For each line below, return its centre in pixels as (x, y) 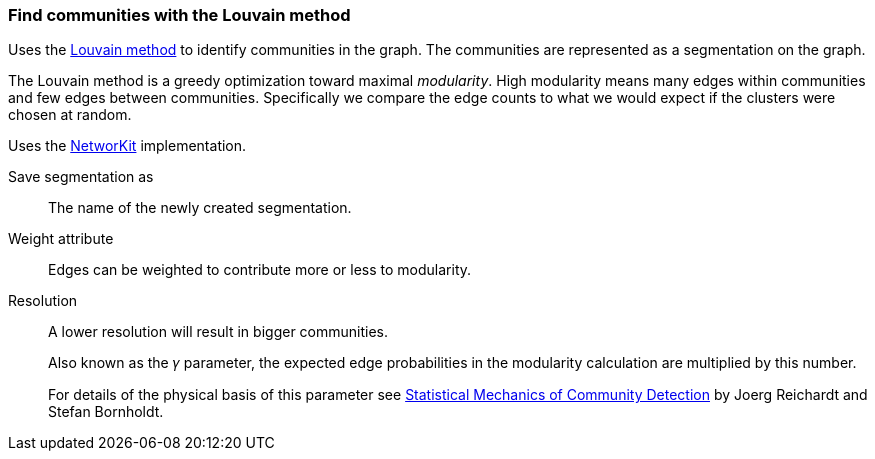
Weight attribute (61, 239)
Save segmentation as (81, 177)
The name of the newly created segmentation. (200, 208)
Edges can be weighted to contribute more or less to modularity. (260, 270)
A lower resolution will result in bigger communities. (218, 332)
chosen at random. (70, 115)
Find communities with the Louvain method (179, 15)
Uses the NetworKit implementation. (127, 146)
